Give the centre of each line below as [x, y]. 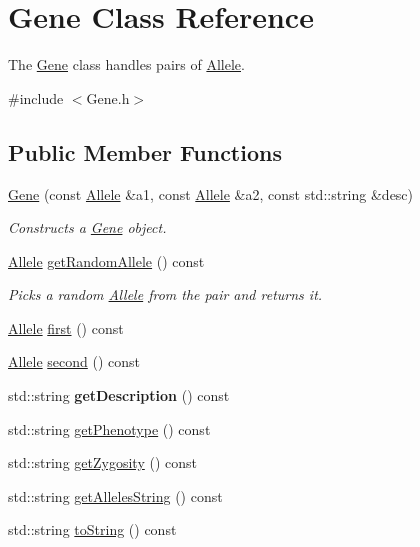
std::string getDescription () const [119, 395]
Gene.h [108, 97]
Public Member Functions [145, 151]
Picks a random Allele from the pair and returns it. [165, 294]
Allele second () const [74, 361]
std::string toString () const [92, 529]
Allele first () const [66, 327]
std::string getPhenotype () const [109, 428]
